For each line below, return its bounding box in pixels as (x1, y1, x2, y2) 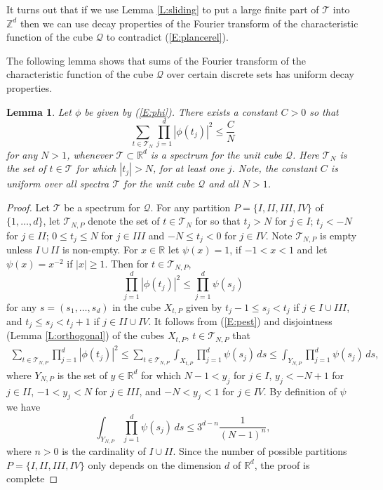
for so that (195, 213, 241, 228)
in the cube (112, 299, 161, 314)
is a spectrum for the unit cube (150, 147, 282, 161)
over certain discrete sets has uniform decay (166, 67, 354, 81)
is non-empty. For (62, 242, 138, 257)
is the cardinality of (62, 444, 146, 458)
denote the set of (88, 213, 160, 228)
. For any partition (150, 199, 231, 214)
